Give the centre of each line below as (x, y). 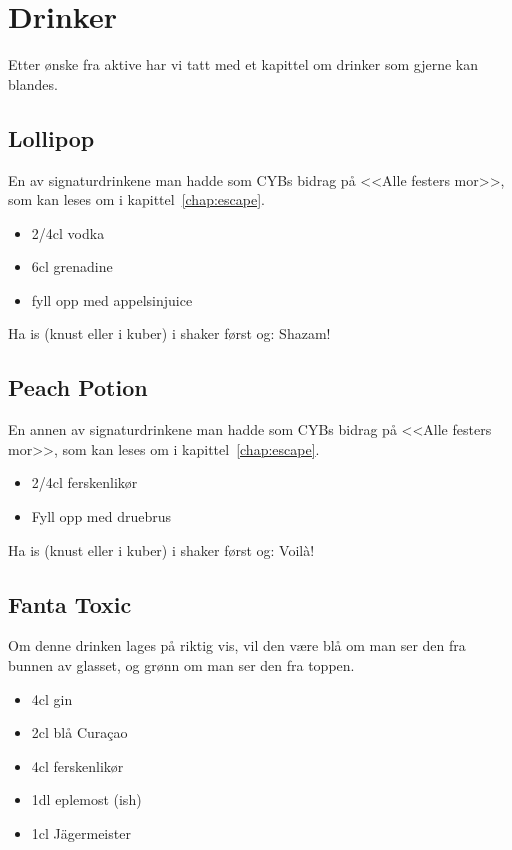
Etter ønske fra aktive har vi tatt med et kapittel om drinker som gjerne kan (243, 64)
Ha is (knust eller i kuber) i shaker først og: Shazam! (169, 333)
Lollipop (51, 137)
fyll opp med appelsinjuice (112, 299)
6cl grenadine (72, 266)
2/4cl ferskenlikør (84, 482)
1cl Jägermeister (81, 833)
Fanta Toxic (70, 603)
